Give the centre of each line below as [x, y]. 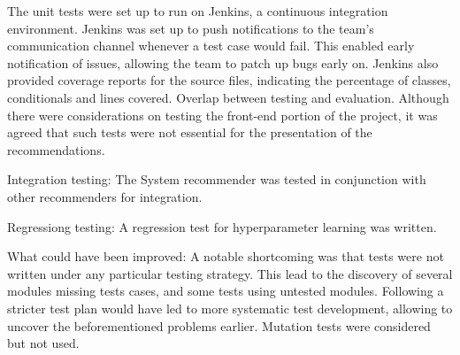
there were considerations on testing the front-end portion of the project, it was [222, 115]
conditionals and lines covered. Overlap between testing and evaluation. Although [228, 97]
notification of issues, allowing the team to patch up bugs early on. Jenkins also [223, 62]
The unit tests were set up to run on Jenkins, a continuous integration [198, 11]
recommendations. [56, 149]
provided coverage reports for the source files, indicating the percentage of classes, [229, 80]
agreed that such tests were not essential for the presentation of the [190, 132]
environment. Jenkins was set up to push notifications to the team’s [191, 28]
